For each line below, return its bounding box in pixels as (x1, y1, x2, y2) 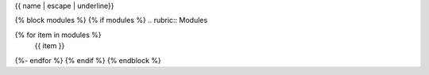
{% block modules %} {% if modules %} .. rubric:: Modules (14, 16, 208, 25)
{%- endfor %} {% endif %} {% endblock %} (14, 55, 162, 65)
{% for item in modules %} (14, 30, 102, 39)
